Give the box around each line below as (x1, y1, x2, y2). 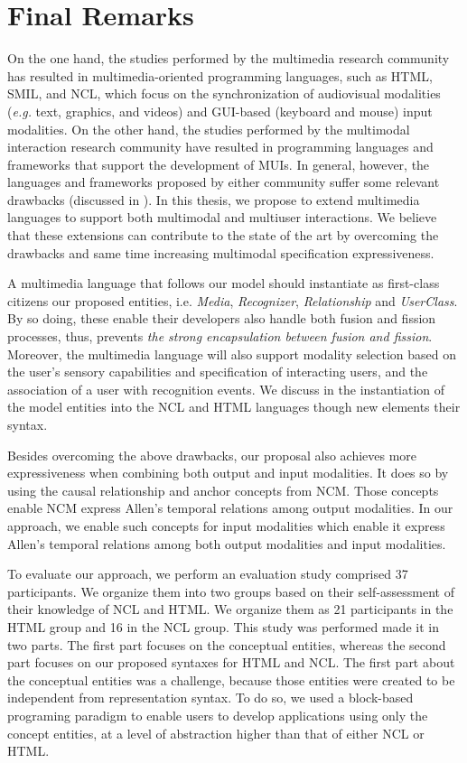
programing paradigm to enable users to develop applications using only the (7, 705, 428, 724)
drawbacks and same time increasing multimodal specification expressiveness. (7, 243, 434, 262)
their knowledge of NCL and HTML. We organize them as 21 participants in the (7, 600, 453, 619)
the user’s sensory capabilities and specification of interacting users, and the (7, 362, 428, 381)
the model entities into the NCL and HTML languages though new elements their (7, 397, 461, 416)
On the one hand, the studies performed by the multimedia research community (7, 49, 450, 68)
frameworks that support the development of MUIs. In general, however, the (7, 154, 430, 173)
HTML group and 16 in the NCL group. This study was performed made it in (7, 617, 439, 636)
